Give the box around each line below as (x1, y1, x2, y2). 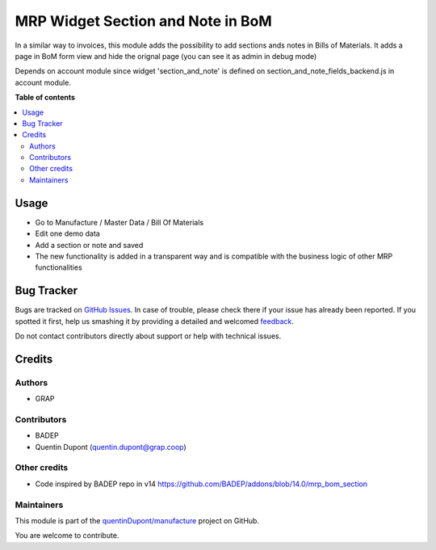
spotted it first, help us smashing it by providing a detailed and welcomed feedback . (15, 316, 295, 326)
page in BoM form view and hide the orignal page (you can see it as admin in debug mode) (15, 51, 317, 61)
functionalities (35, 262, 82, 272)
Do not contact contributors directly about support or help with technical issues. (15, 331, 282, 341)
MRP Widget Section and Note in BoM (15, 12, 272, 30)
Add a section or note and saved (35, 240, 144, 250)
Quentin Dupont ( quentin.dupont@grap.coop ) (35, 442, 187, 451)
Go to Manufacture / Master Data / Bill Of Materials (35, 217, 204, 227)
